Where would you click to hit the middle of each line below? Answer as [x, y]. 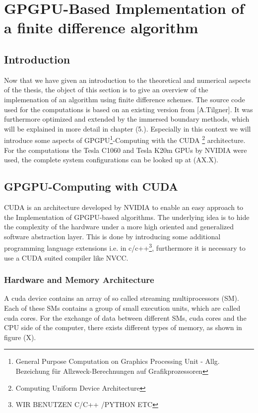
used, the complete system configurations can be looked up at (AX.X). [111, 160]
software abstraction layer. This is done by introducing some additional [112, 236]
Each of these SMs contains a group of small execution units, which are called [122, 308]
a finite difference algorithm [101, 28]
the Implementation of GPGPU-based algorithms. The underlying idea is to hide [127, 217]
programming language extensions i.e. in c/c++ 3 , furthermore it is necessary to [125, 247]
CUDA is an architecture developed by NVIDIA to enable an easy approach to [124, 207]
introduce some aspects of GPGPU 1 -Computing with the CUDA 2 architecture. [125, 139]
